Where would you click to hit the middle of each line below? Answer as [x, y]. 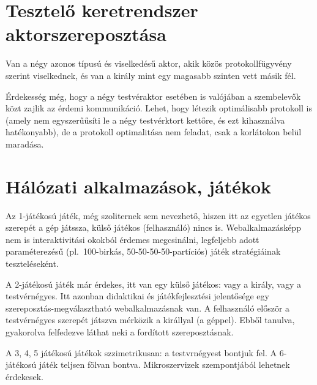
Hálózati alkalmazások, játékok [139, 186]
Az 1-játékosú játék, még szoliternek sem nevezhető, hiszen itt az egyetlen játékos [158, 215]
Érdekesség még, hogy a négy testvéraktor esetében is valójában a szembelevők [153, 96]
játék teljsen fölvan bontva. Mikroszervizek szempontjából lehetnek [164, 364]
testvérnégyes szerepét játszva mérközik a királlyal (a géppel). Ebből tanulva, [150, 320]
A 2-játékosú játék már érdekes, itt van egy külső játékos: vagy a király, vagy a [153, 284]
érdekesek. [24, 376]
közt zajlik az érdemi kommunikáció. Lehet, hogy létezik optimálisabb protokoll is [159, 108]
